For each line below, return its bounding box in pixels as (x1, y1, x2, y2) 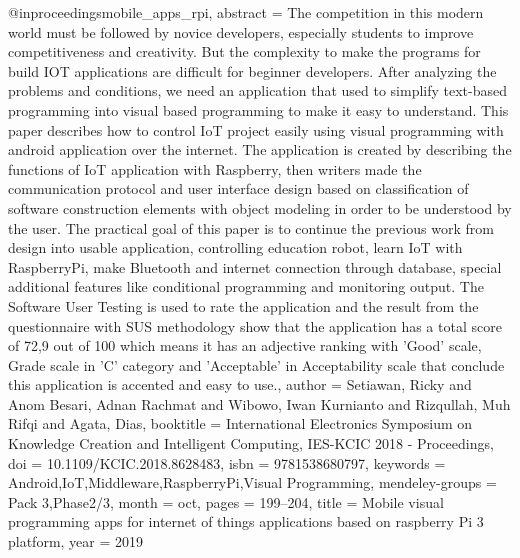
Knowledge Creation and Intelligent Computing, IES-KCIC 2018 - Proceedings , (8, 433, 494, 454)
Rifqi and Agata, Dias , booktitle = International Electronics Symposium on (8, 413, 473, 434)
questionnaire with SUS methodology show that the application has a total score (8, 315, 502, 336)
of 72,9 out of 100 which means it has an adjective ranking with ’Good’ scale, (8, 335, 482, 356)
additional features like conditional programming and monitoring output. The (8, 276, 484, 297)
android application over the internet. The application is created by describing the (8, 139, 512, 160)
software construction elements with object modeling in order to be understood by (8, 197, 512, 218)
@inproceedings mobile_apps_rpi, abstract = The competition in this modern (8, 2, 484, 22)
